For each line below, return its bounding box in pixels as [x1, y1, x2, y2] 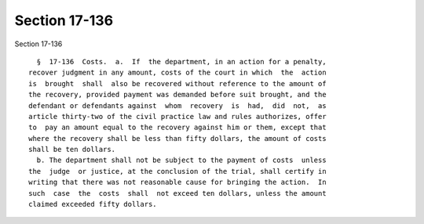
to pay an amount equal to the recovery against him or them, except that [28, 123, 327, 132]
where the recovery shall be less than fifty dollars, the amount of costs [28, 134, 327, 143]
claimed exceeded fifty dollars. [28, 200, 157, 209]
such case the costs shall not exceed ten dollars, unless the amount [28, 189, 327, 197]
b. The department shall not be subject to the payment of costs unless [36, 156, 327, 164]
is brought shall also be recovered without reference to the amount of [28, 79, 327, 88]
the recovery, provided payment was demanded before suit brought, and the [28, 90, 327, 99]
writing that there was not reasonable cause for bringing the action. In [28, 178, 327, 187]
